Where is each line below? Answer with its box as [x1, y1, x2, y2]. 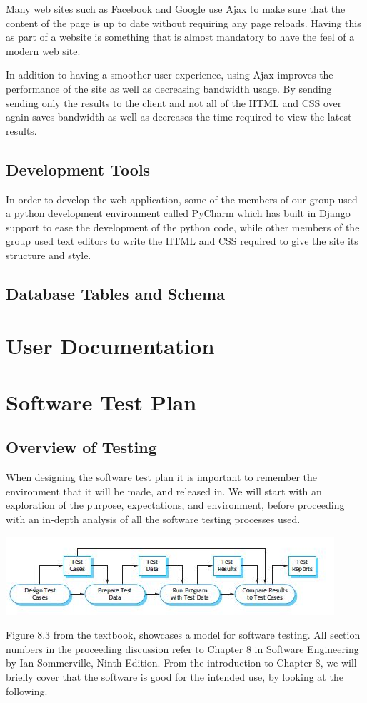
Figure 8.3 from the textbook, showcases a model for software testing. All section [6, 627, 361, 642]
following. [6, 683, 48, 698]
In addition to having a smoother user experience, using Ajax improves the [6, 67, 333, 82]
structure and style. [6, 247, 91, 262]
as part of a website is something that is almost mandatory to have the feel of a [6, 29, 355, 44]
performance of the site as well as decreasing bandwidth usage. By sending [6, 81, 332, 96]
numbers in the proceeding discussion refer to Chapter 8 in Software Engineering [6, 641, 359, 656]
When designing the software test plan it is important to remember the [6, 470, 318, 485]
